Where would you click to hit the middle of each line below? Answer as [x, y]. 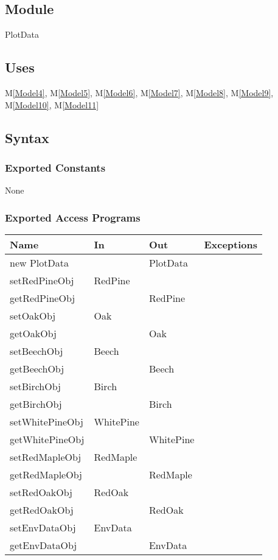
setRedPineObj [42, 280]
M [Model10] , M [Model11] [52, 104]
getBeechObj [37, 369]
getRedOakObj [42, 510]
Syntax [27, 137]
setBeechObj [36, 351]
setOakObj [33, 316]
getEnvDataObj [43, 545]
